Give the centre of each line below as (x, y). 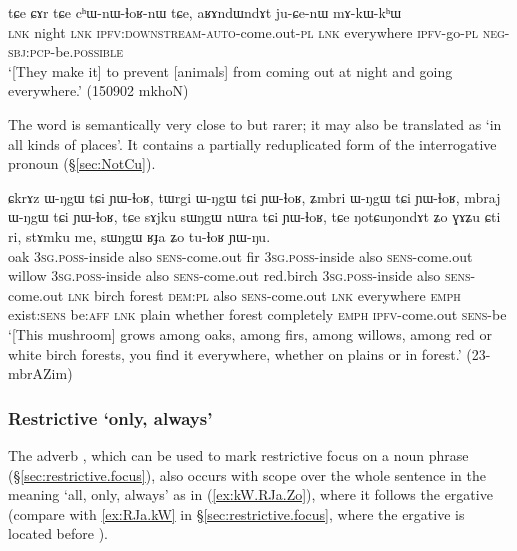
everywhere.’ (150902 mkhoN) (98, 90)
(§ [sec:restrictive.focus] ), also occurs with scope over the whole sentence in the (247, 474)
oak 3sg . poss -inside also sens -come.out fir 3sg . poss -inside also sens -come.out (240, 255)
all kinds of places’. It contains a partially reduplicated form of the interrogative (252, 143)
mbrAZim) (40, 373)
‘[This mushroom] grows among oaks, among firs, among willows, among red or (250, 333)
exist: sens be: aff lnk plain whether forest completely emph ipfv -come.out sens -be (257, 314)
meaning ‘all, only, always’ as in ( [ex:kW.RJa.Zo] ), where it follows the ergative (250, 494)
